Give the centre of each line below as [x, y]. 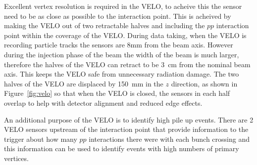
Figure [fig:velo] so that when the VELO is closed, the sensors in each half [117, 93]
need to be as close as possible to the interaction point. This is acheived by [118, 16]
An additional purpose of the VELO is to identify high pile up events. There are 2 [129, 119]
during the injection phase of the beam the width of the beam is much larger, [122, 54]
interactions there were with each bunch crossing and [169, 139]
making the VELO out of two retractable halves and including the [104, 25]
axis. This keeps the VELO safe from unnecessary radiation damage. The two [122, 74]
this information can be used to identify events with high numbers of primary [122, 148]
